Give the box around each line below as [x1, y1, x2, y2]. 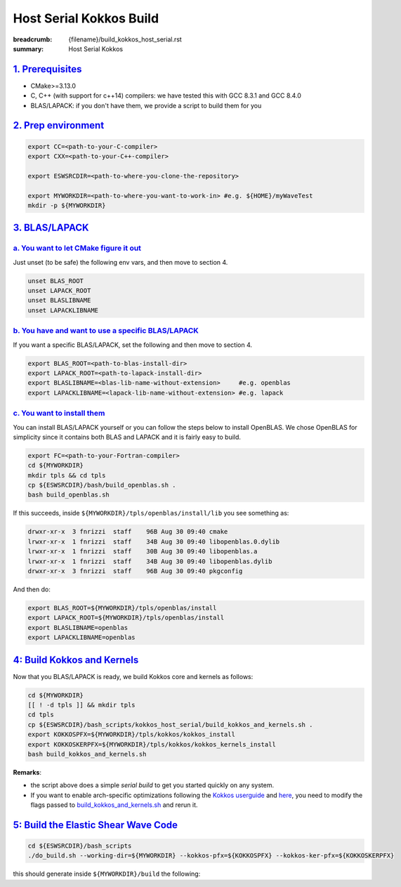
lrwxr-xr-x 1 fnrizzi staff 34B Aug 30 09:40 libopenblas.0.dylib [27, 537, 280, 546]
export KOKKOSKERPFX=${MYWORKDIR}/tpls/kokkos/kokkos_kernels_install [27, 740, 277, 748]
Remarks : [13, 768, 42, 776]
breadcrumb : [13, 35, 53, 44]
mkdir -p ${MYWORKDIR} [27, 201, 106, 209]
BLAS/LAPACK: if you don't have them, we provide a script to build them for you [30, 101, 262, 110]
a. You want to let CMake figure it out [13, 243, 142, 253]
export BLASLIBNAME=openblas [27, 624, 129, 631]
